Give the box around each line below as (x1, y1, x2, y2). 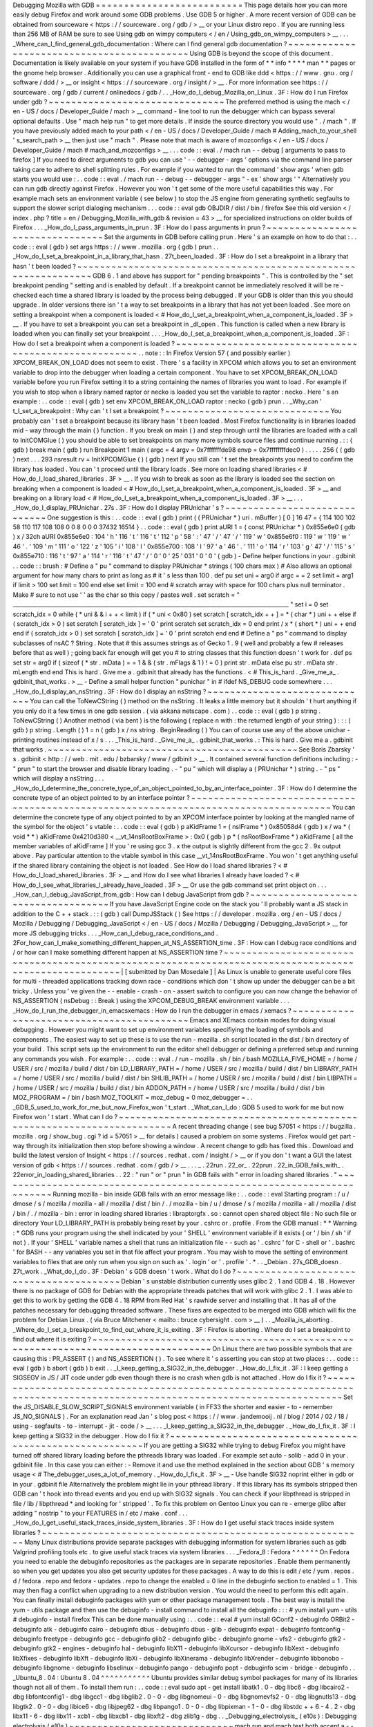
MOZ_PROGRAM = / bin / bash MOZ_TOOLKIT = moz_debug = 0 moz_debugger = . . (12, 1094, 253, 1102)
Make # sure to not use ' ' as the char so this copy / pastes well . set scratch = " (12, 591, 240, 599)
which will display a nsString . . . (12, 774, 104, 783)
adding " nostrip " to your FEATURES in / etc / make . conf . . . (12, 1509, 188, 1517)
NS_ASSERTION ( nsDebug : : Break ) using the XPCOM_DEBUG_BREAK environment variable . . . (12, 997, 289, 1005)
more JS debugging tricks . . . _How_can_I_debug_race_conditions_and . (12, 929, 218, 937)
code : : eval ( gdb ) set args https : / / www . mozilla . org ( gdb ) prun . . (12, 242, 219, 251)
